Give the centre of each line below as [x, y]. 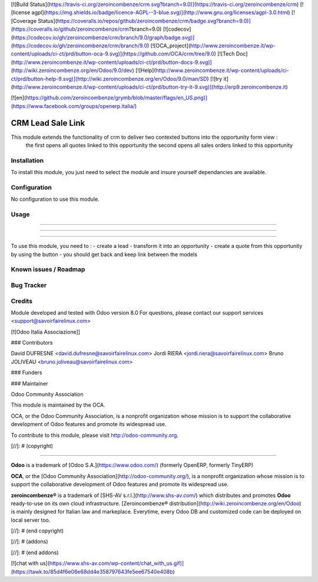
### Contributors [32, 343]
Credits [21, 301]
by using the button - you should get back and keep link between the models [104, 254]
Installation [27, 161]
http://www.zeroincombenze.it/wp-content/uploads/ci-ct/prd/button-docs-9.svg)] [112, 62]
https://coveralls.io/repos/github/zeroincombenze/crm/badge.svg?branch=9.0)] [154, 21]
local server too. [31, 520]
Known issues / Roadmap [48, 270]
